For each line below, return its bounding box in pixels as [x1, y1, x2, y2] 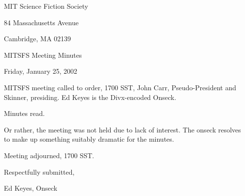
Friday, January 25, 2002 [4, 66, 78, 76]
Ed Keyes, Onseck [4, 183, 57, 193]
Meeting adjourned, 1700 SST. [4, 150, 94, 160]
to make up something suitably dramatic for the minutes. [4, 134, 174, 144]
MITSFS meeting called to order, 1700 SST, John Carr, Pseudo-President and [4, 82, 236, 92]
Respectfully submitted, [4, 166, 75, 177]
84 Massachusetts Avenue [4, 17, 79, 27]
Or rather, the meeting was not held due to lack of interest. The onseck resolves [4, 124, 241, 134]
